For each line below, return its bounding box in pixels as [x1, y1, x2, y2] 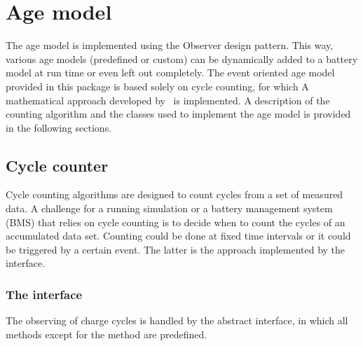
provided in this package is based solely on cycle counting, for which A [6, 78, 309, 93]
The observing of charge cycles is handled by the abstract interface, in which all [6, 313, 348, 328]
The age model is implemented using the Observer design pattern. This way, [6, 38, 334, 53]
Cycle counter [6, 154, 109, 176]
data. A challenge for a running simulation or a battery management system [6, 201, 333, 216]
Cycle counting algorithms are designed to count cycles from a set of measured [6, 187, 343, 202]
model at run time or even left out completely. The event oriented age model [6, 65, 335, 80]
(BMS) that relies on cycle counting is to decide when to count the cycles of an [6, 214, 345, 229]
